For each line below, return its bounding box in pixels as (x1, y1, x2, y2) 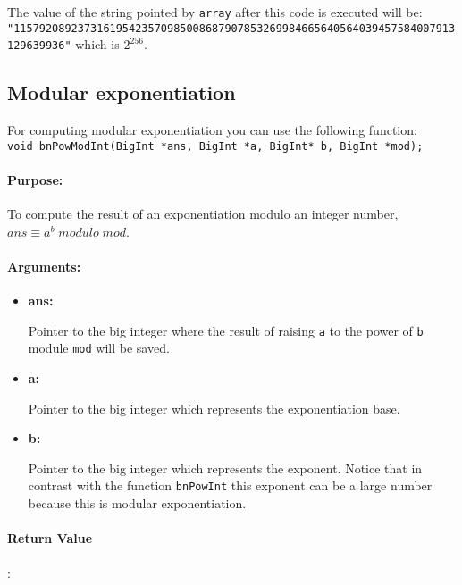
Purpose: (7, 171, 63, 189)
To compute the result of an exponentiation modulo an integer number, (7, 205, 399, 223)
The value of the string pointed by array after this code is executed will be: (7, 3, 423, 21)
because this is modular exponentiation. (28, 494, 247, 513)
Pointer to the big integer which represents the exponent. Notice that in (28, 458, 423, 477)
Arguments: (7, 257, 81, 275)
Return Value (7, 529, 93, 547)
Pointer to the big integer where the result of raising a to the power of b (28, 321, 424, 339)
